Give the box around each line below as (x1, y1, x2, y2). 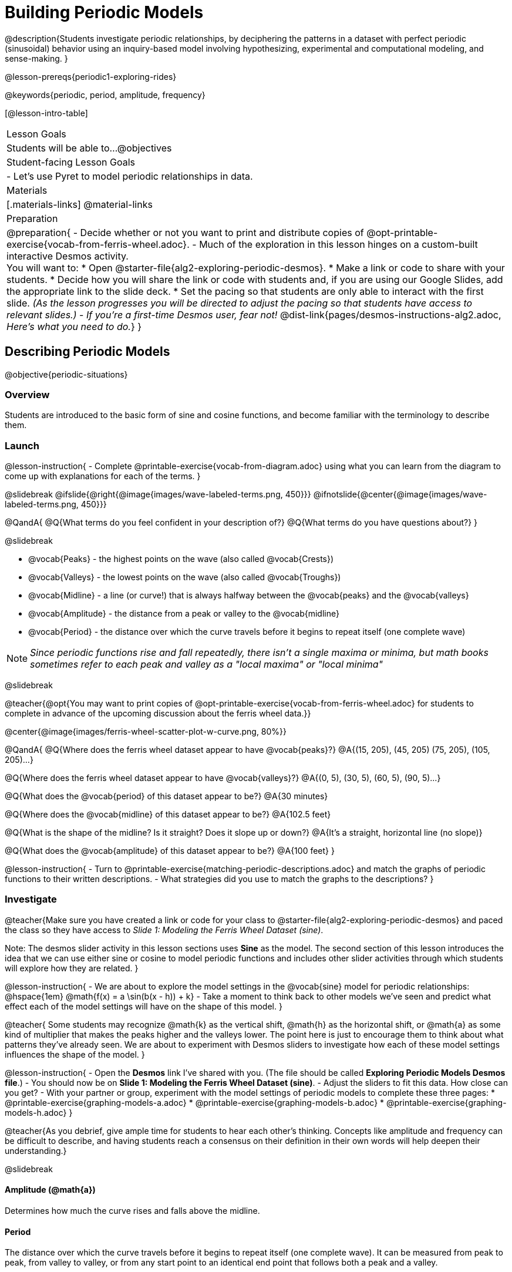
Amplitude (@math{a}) (5, 1184, 96, 1195)
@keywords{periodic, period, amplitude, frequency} (5, 89, 206, 100)
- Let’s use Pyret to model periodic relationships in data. (6, 170, 253, 182)
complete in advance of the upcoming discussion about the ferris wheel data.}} (5, 708, 311, 719)
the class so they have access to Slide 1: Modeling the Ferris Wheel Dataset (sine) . (5, 924, 324, 935)
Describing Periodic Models (5, 344, 170, 359)
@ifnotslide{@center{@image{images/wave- (313, 489, 487, 500)
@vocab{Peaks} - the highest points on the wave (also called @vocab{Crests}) (28, 554, 334, 564)
